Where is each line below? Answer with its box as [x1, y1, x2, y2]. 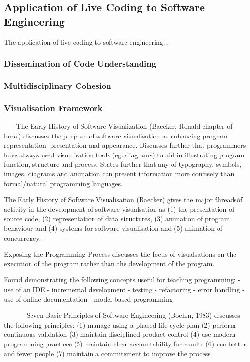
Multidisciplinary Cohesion [4, 79, 111, 91]
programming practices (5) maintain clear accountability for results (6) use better [4, 338, 246, 348]
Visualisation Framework [4, 102, 103, 114]
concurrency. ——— [4, 232, 63, 242]
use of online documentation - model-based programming [4, 293, 173, 304]
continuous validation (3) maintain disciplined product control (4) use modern [4, 329, 236, 339]
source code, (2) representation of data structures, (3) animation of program [4, 213, 230, 224]
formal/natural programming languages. [4, 178, 123, 188]
